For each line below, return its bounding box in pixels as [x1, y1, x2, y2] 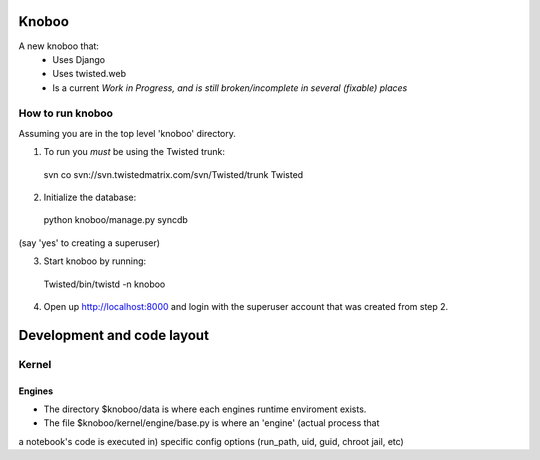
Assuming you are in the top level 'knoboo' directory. [18, 127, 237, 139]
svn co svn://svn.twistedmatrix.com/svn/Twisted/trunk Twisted [43, 168, 304, 180]
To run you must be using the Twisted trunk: [43, 146, 225, 158]
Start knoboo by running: [43, 255, 147, 267]
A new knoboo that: [18, 40, 100, 52]
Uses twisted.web [52, 68, 127, 80]
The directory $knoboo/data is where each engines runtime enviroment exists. [43, 403, 367, 415]
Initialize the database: [43, 191, 137, 203]
